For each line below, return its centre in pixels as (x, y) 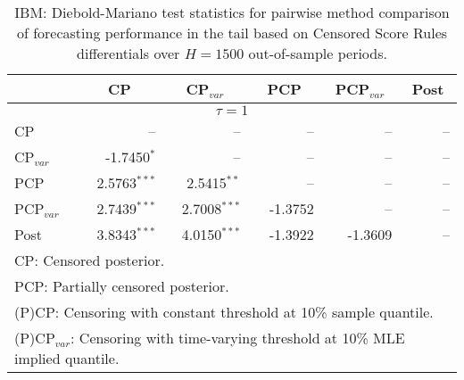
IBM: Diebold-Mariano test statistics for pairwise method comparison (232, 12)
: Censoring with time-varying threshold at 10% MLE (238, 338)
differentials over (128, 53)
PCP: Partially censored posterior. (122, 286)
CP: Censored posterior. (90, 260)
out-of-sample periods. (318, 53)
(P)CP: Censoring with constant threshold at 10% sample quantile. (224, 312)
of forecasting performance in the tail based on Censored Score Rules (232, 33)
